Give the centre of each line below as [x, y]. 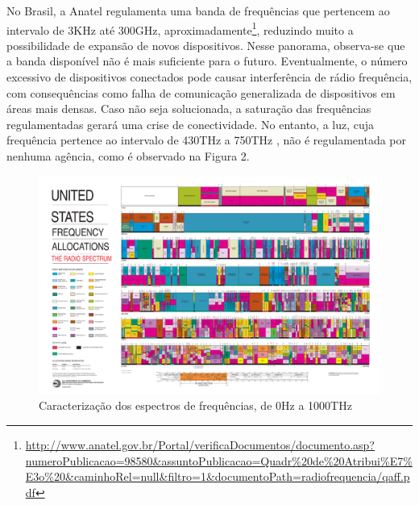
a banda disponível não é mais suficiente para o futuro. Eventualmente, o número [207, 61]
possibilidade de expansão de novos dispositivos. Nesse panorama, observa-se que [206, 45]
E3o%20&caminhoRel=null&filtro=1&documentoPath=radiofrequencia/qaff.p [218, 476]
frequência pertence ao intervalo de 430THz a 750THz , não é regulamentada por [207, 140]
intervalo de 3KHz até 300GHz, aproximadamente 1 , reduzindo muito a [180, 28]
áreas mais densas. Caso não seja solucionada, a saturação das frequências [189, 109]
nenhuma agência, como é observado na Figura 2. [128, 156]
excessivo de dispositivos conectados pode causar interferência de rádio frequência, [209, 77]
